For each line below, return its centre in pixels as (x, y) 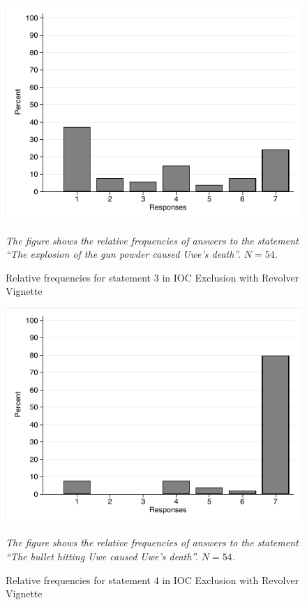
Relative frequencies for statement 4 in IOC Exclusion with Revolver (152, 580)
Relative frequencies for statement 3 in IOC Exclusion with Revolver (152, 277)
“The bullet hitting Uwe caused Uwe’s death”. (102, 556)
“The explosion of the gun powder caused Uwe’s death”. (123, 254)
